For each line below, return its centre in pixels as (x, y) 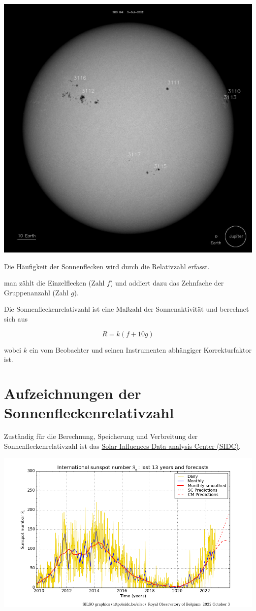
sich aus (16, 318)
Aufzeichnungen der (73, 393)
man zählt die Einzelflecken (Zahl (54, 283)
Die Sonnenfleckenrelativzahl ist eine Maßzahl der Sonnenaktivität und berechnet (127, 309)
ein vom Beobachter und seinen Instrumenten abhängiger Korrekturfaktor (141, 349)
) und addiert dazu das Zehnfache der (167, 283)
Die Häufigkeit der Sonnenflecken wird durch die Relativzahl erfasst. (107, 266)
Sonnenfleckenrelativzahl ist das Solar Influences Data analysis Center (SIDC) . (122, 446)
